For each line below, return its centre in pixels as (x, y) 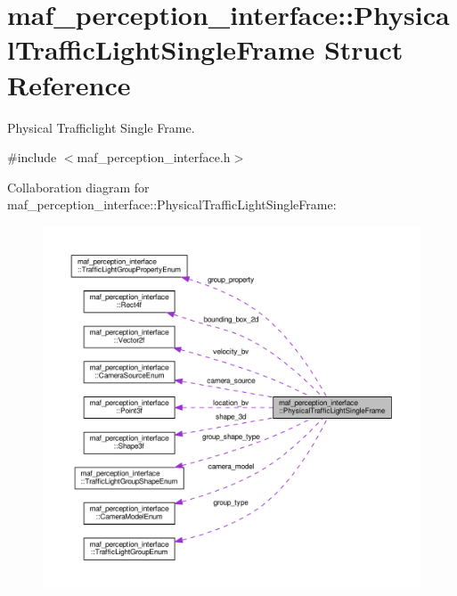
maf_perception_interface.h (154, 157)
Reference (69, 84)
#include (32, 157)
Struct (363, 49)
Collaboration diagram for (78, 187)
